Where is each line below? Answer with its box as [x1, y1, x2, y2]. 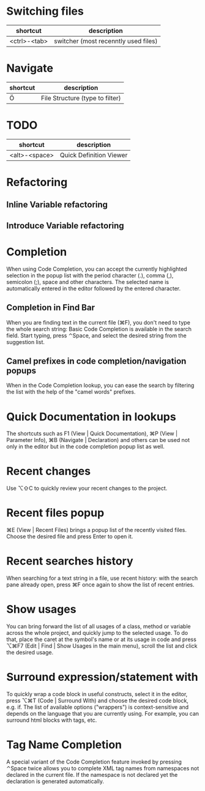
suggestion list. [6, 338, 45, 345]
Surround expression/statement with [6, 670, 198, 684]
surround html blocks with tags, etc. [6, 716, 97, 724]
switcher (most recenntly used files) [54, 37, 158, 45]
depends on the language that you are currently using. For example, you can [6, 710, 199, 717]
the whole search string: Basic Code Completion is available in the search [6, 325, 192, 332]
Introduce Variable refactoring [6, 220, 124, 231]
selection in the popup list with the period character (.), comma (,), [6, 271, 174, 279]
